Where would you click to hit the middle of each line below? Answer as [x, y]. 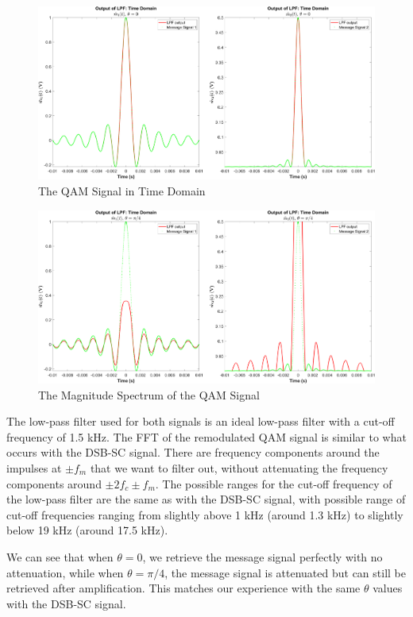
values [388, 588]
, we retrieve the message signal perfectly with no [262, 556]
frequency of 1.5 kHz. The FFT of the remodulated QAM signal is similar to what [206, 436]
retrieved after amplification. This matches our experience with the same [183, 588]
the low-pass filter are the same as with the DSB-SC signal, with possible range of [206, 499]
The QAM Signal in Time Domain [122, 191]
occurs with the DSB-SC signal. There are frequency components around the [193, 452]
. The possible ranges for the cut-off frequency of [274, 483]
